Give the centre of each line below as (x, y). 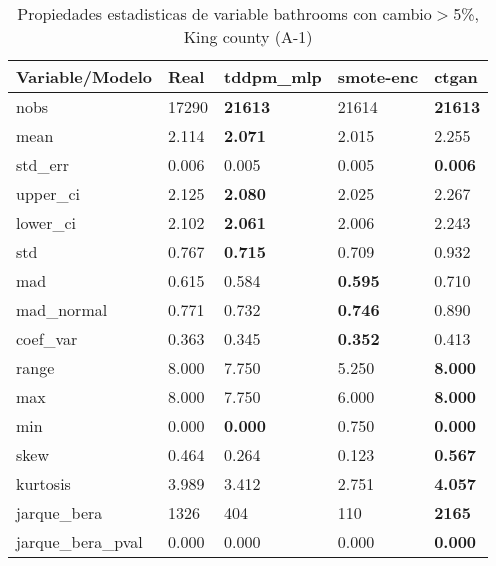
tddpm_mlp (273, 76)
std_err (43, 164)
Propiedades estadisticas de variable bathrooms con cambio (224, 13)
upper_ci (48, 193)
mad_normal (62, 309)
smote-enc (378, 76)
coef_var (47, 338)
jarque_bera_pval (79, 541)
